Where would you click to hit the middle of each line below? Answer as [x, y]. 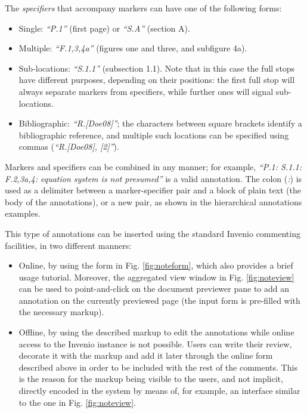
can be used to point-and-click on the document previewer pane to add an [154, 289]
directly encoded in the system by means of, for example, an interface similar [159, 391]
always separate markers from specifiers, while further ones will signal [146, 91]
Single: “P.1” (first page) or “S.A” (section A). [104, 28]
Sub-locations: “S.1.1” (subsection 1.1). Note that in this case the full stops [157, 68]
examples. [23, 213]
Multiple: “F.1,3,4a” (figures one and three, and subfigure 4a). [133, 48]
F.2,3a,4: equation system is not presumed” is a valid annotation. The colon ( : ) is [153, 178]
